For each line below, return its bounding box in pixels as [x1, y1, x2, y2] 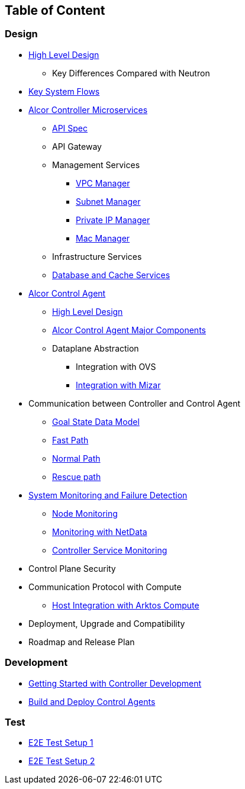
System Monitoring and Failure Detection [28, 489, 188, 500]
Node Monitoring [52, 508, 118, 519]
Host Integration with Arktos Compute [52, 600, 199, 610]
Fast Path [52, 434, 89, 445]
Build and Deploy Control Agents [28, 696, 156, 707]
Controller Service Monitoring [52, 545, 167, 555]
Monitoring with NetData [52, 526, 147, 537]
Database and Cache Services [52, 269, 170, 280]
